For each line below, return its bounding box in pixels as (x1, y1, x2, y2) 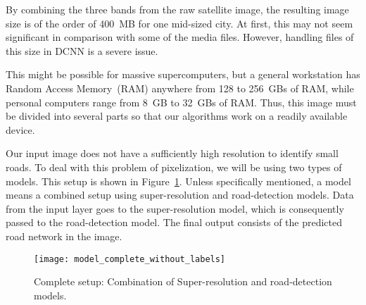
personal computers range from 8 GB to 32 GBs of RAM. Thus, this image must (6, 94, 357, 109)
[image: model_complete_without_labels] (34, 254, 226, 264)
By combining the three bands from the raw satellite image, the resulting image (6, 2, 349, 16)
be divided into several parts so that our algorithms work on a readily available (6, 108, 348, 123)
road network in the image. (6, 228, 122, 243)
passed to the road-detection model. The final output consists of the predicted (6, 215, 343, 230)
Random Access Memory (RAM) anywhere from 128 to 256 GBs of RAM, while (6, 80, 354, 95)
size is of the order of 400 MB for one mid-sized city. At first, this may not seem (6, 15, 353, 30)
